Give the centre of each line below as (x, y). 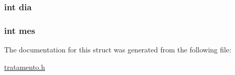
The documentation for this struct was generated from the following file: (118, 50)
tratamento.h (25, 67)
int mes (20, 30)
